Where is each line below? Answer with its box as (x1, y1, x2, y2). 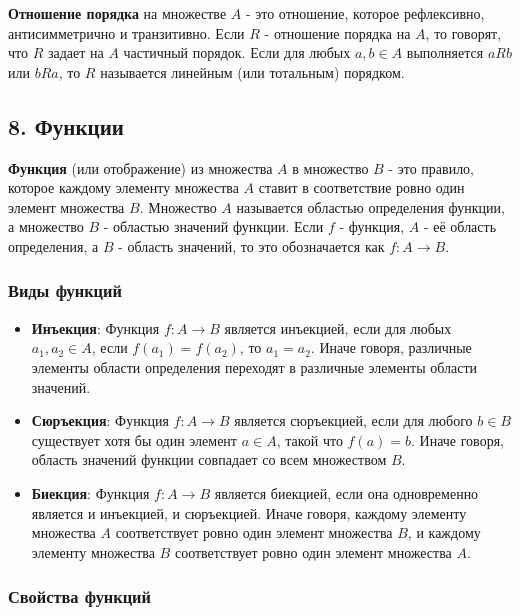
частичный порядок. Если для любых (123, 42, 351, 63)
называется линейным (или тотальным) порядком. (100, 61, 405, 82)
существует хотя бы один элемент (31, 429, 237, 450)
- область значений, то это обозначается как (118, 235, 385, 256)
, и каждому (407, 522, 481, 543)
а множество (8, 216, 84, 237)
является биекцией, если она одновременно (214, 482, 479, 503)
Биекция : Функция (31, 482, 150, 503)
